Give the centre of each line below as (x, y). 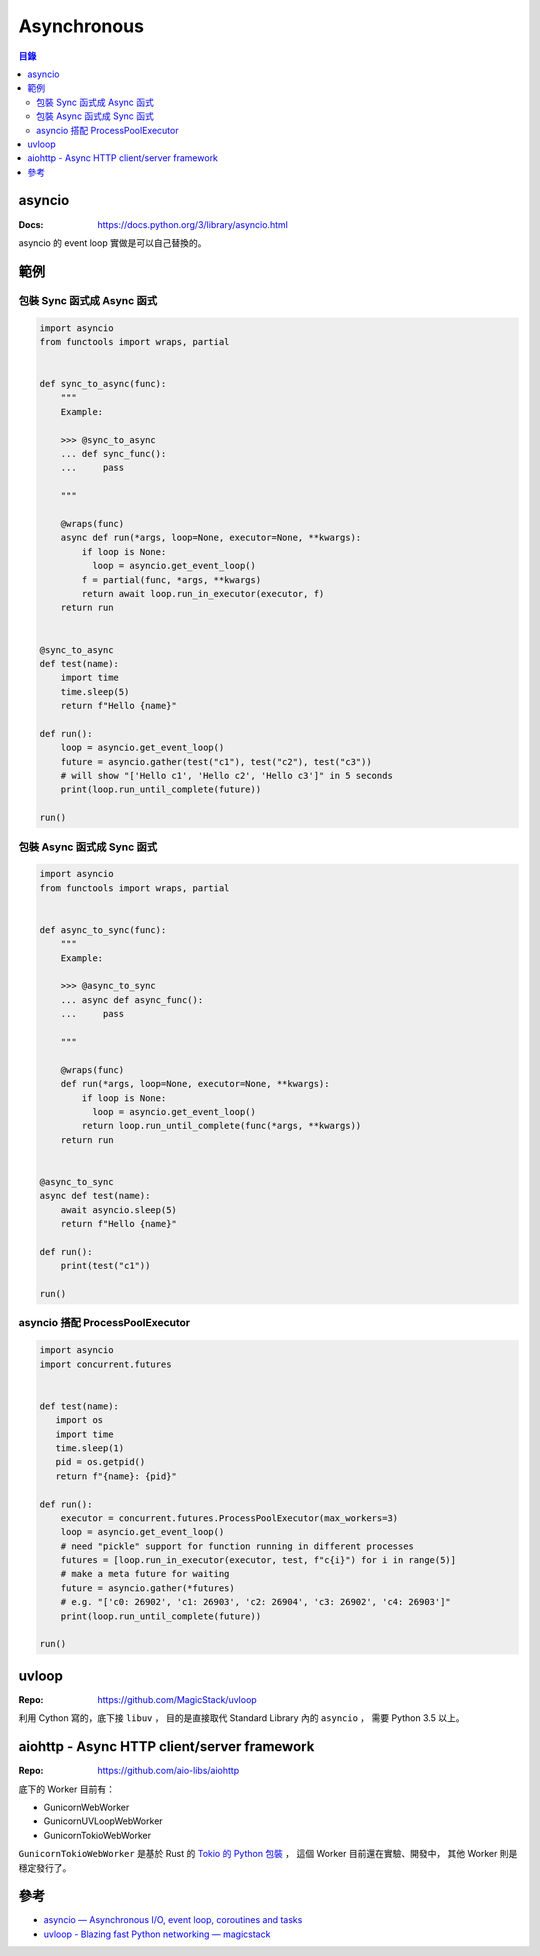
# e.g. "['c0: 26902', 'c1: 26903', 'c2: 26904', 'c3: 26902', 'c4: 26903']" (256, 1602)
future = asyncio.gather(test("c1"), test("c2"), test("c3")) (216, 761)
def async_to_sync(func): (103, 929)
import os (79, 1420)
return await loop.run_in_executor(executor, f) (203, 593)
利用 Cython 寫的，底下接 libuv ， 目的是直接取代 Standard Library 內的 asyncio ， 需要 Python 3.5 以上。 (241, 1718)
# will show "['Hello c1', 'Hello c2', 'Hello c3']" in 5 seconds (227, 776)
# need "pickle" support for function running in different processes (237, 1546)
